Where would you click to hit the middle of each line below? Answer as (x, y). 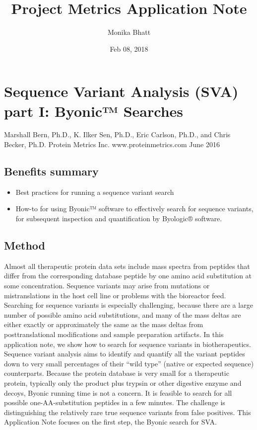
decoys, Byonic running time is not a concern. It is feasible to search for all (118, 392)
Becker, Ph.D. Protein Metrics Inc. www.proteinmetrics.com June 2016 (112, 144)
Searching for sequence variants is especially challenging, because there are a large (128, 305)
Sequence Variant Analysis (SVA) (121, 91)
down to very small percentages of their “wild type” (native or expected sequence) (129, 363)
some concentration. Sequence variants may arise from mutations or (107, 285)
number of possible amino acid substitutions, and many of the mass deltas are (123, 314)
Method (25, 245)
